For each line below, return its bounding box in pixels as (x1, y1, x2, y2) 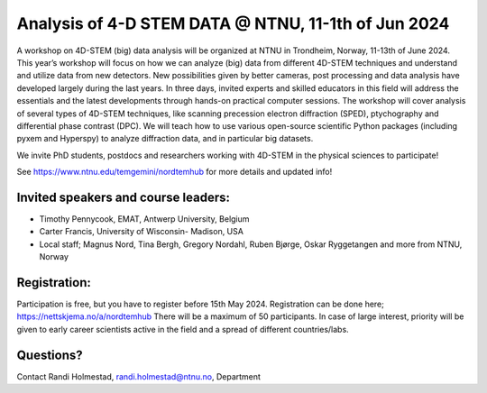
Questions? (16, 347, 83, 362)
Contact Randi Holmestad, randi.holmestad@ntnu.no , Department (16, 370, 262, 382)
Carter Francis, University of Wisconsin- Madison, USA (39, 226, 243, 237)
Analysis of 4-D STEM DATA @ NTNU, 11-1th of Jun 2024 (16, 14, 450, 33)
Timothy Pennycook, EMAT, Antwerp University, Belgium (39, 213, 250, 224)
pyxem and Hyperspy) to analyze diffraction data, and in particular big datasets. (16, 133, 314, 144)
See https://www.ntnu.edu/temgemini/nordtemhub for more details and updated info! (16, 167, 333, 178)
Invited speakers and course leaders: (16, 189, 230, 205)
